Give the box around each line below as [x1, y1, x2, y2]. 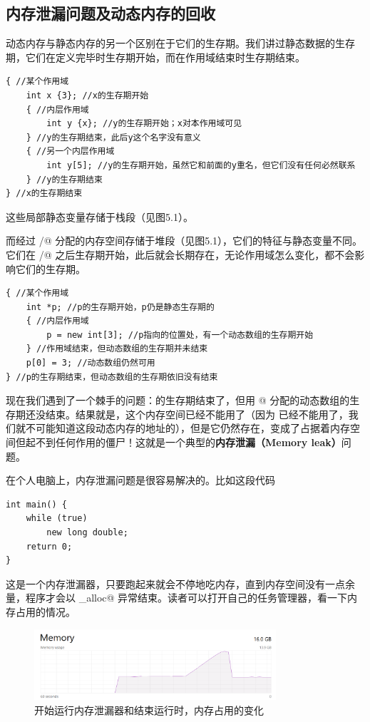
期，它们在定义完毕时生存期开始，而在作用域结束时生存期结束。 [6, 49, 305, 64]
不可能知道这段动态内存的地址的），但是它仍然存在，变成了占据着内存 [25, 421, 350, 435]
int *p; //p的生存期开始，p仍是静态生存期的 [26, 301, 215, 312]
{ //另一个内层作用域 [26, 146, 115, 157]
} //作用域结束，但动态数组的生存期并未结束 [26, 344, 208, 354]
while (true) [26, 513, 88, 524]
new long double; [46, 527, 128, 538]
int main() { [6, 499, 67, 510]
